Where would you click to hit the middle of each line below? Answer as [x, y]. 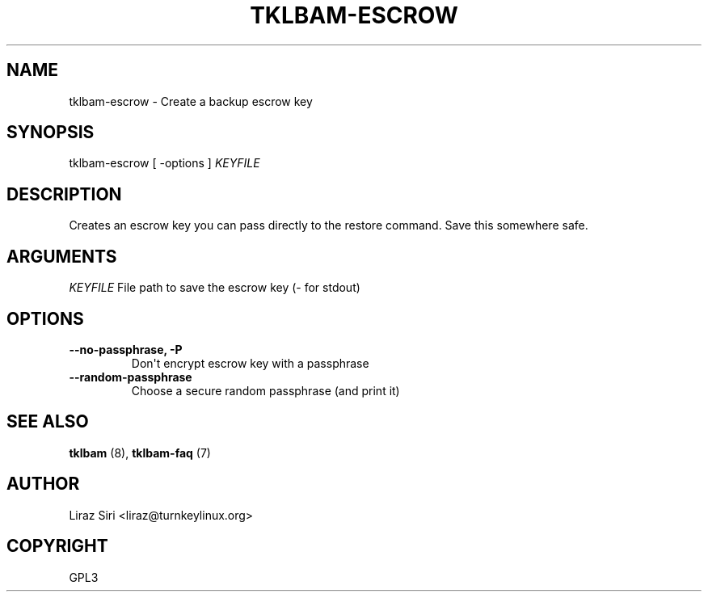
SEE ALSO [48, 422]
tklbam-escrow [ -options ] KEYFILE [164, 163]
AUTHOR [43, 484]
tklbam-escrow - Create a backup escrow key [191, 101]
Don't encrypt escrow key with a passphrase [250, 363]
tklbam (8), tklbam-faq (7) [140, 453]
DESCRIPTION [64, 194]
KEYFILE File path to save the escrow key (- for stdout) [215, 288]
